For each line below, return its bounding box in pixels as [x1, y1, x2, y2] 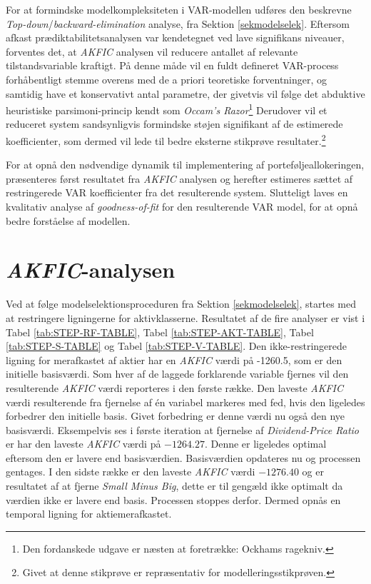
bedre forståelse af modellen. [6, 213, 131, 228]
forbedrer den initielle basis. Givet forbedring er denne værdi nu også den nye [6, 408, 345, 423]
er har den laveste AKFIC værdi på [6, 436, 161, 451]
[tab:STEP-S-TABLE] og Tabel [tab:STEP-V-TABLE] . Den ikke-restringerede [6, 338, 347, 353]
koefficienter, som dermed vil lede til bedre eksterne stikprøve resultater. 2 [6, 131, 326, 148]
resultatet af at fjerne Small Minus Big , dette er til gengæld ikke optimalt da [6, 478, 343, 493]
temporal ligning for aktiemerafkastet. [6, 506, 172, 521]
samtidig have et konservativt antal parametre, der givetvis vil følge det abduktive [6, 86, 365, 101]
